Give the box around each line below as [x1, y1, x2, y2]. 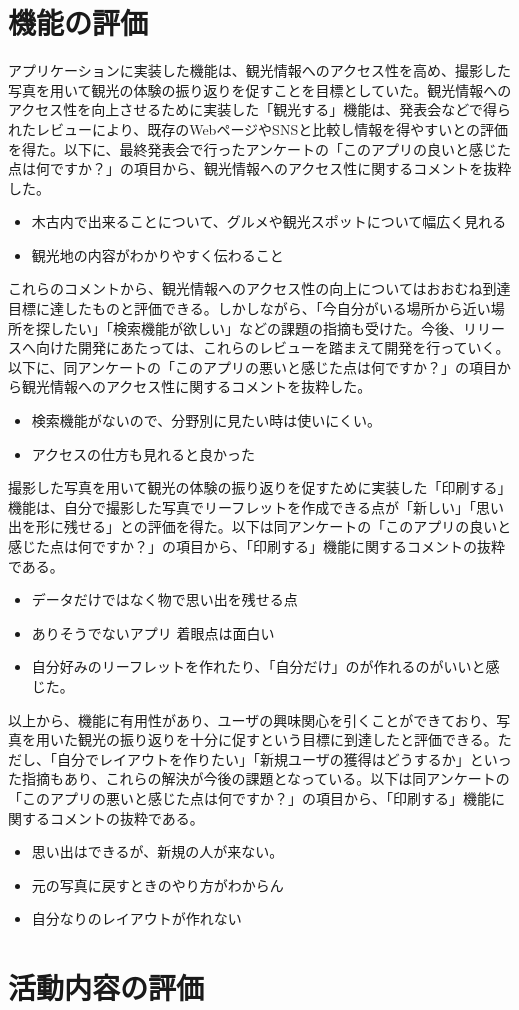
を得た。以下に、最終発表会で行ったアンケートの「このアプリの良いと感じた [8, 138, 512, 159]
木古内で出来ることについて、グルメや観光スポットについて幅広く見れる [31, 211, 507, 232]
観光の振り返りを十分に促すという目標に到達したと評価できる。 [77, 729, 498, 750]
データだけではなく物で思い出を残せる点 [31, 589, 298, 610]
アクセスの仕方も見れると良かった [31, 443, 256, 464]
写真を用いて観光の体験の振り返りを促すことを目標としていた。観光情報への [8, 79, 512, 100]
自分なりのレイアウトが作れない [31, 908, 242, 929]
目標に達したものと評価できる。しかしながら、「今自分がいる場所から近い [8, 298, 491, 319]
